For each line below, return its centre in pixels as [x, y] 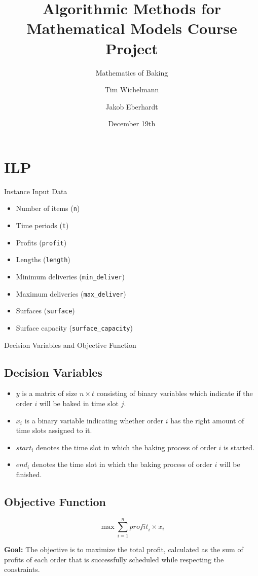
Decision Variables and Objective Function [70, 345]
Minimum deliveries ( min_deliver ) [70, 277]
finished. [29, 474]
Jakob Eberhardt [132, 106]
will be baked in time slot [79, 403]
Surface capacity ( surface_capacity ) [74, 328]
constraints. [22, 569]
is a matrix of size [50, 393]
